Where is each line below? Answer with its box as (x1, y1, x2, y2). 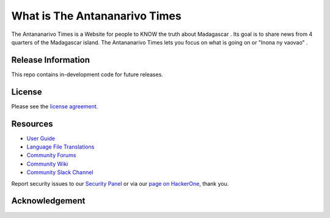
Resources (11, 119, 53, 129)
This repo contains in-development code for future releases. (11, 71, 163, 78)
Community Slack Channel (26, 169, 94, 176)
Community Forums (26, 152, 76, 159)
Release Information (11, 55, 90, 65)
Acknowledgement (11, 195, 86, 206)
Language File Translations (26, 143, 95, 150)
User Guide (26, 135, 56, 142)
